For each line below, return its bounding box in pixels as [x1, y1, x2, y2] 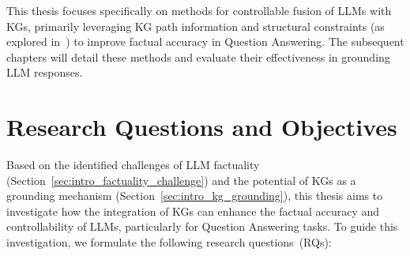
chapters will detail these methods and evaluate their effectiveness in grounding [6, 48, 390, 65]
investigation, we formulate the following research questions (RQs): [6, 234, 332, 250]
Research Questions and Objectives [6, 111, 397, 143]
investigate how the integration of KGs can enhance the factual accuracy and [6, 202, 380, 219]
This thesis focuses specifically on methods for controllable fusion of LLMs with [6, 2, 392, 18]
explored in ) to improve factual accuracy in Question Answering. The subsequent [6, 33, 404, 50]
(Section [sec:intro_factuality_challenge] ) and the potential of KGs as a [6, 171, 356, 188]
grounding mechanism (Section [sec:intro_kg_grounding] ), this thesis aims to [6, 187, 383, 204]
